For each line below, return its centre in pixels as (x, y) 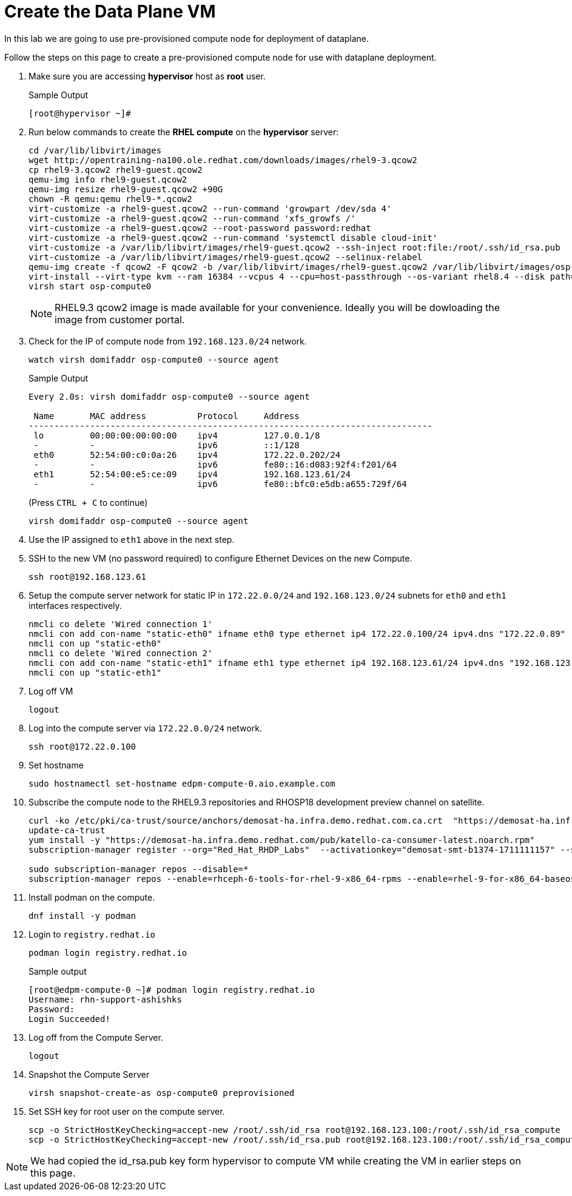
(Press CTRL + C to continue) (88, 502)
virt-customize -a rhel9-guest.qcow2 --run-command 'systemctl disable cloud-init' (233, 237)
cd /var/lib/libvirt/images (95, 150)
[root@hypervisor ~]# (80, 113)
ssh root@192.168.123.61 (87, 576)
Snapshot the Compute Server (89, 1074)
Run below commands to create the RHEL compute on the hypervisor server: (184, 132)
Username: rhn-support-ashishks (105, 999)
